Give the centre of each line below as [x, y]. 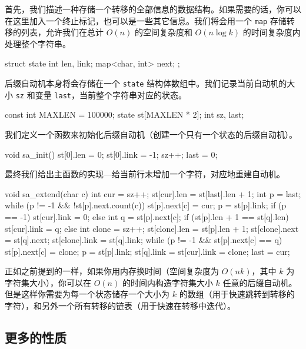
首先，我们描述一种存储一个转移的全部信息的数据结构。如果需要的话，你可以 [153, 9]
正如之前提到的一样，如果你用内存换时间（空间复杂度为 [112, 271]
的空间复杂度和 [163, 32]
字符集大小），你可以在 [48, 282]
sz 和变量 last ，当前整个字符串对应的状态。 [101, 94]
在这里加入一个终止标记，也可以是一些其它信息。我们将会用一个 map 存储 [146, 20]
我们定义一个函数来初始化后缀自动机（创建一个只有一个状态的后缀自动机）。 [151, 134]
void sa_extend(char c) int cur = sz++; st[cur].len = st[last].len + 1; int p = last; [153, 193]
